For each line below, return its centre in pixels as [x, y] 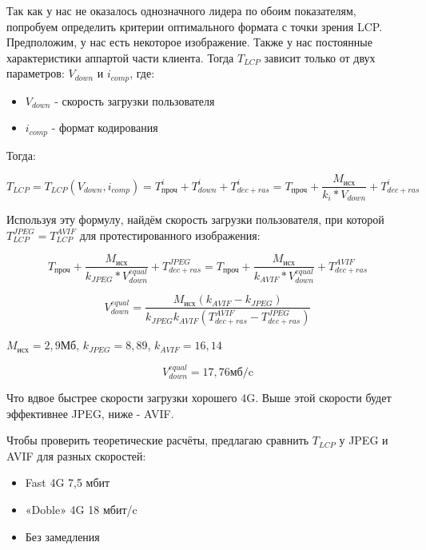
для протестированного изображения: [170, 235]
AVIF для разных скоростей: [76, 455]
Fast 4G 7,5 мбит [68, 482]
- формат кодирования [105, 128]
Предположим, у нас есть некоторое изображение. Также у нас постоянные [189, 42]
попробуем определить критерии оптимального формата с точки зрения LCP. [195, 26]
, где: [142, 73]
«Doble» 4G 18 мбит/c [81, 510]
